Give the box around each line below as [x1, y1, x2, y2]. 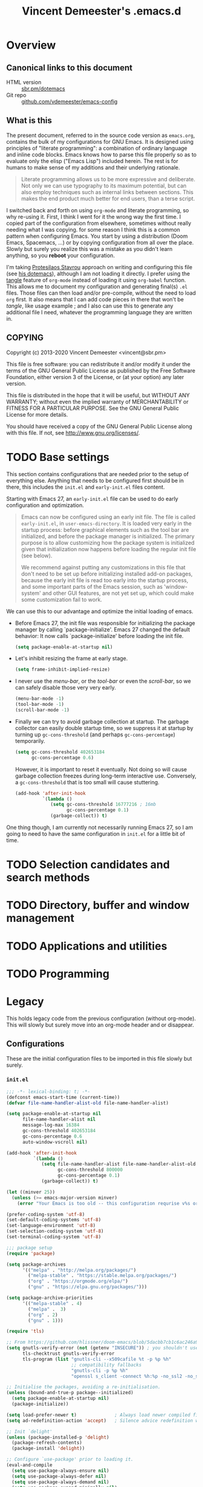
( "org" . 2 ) [28, 1312, 59, 1318]
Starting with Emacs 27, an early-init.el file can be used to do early [6, 495, 178, 502]
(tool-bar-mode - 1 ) [14, 702, 65, 708]
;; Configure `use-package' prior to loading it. [6, 1457, 134, 1463]
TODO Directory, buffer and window [6, 899, 190, 912]
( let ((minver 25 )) [6, 1189, 56, 1195]
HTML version [6, 79, 42, 86]
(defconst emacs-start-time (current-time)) [6, 1094, 120, 1100]
